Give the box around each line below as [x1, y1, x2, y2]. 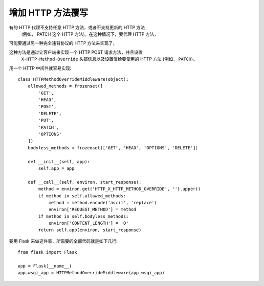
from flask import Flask [18, 250, 77, 255]
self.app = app [38, 166, 75, 171]
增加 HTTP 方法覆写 [9, 7, 88, 18]
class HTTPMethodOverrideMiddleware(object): [18, 76, 129, 82]
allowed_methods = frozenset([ [27, 83, 103, 89]
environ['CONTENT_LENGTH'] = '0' [48, 220, 129, 226]
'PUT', [38, 118, 54, 123]
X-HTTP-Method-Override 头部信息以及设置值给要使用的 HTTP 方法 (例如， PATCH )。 [21, 56, 198, 62]
